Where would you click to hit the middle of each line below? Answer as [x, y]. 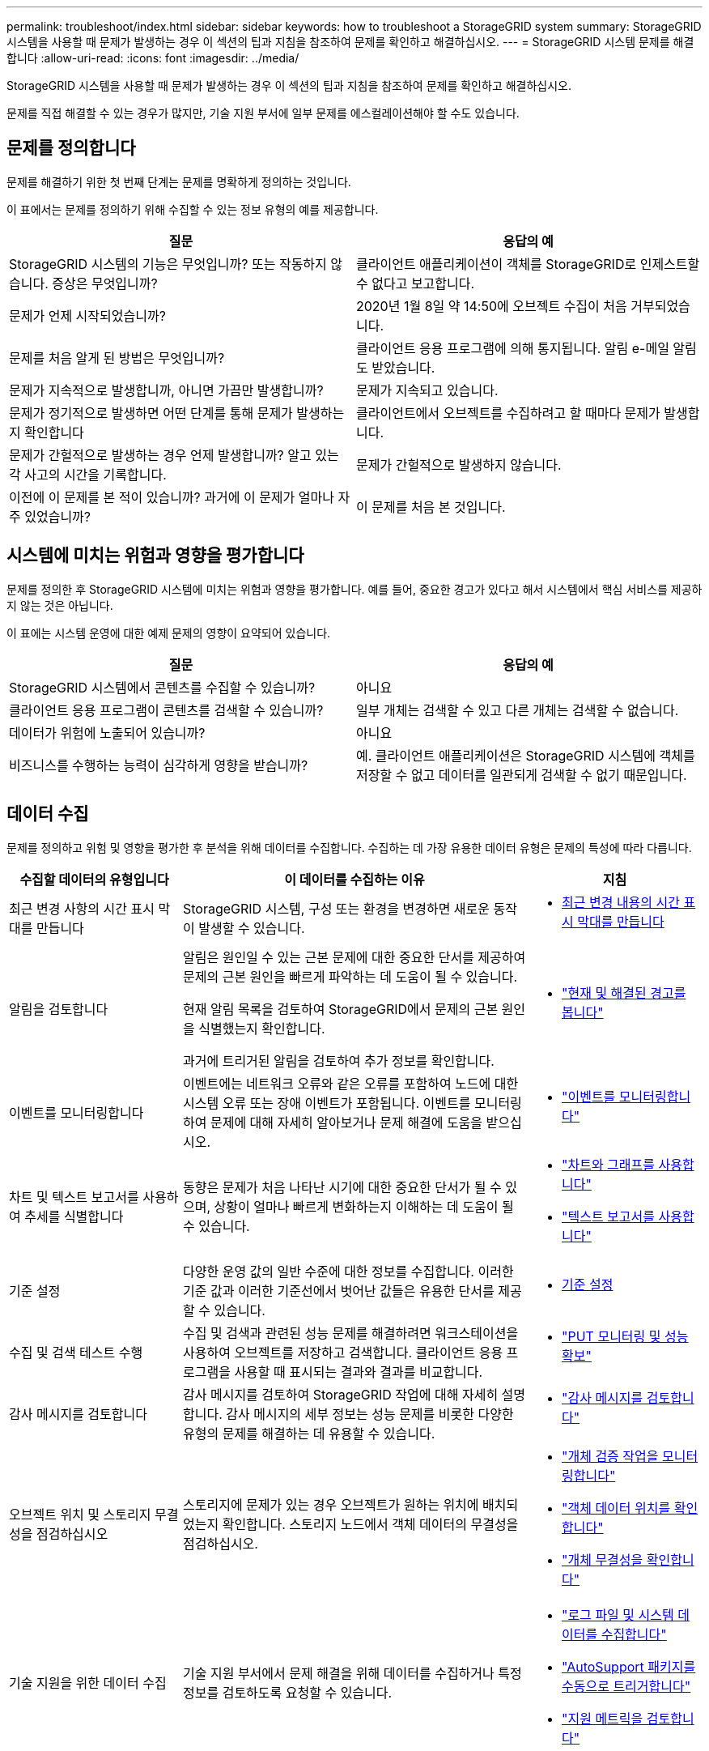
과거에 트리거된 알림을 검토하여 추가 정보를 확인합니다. [339, 1061]
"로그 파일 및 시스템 [618, 1615]
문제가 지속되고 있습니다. [427, 390]
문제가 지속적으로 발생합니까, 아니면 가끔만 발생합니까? [166, 390]
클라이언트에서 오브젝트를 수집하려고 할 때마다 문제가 [508, 413]
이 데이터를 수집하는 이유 [354, 879]
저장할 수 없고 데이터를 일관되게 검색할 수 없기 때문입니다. [522, 775]
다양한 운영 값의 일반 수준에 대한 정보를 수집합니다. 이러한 [348, 1271]
